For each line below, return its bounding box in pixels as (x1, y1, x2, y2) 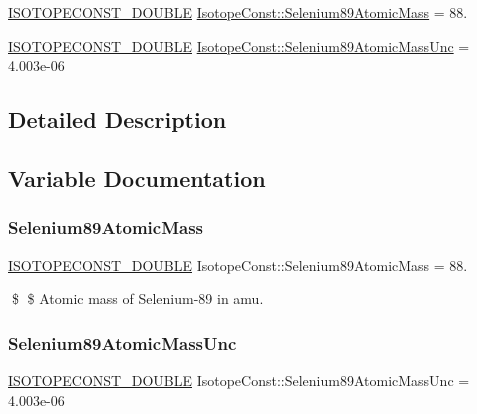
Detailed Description (8, 104, 227, 135)
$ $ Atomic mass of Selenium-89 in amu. (11, 288, 264, 309)
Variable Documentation (8, 162, 266, 193)
